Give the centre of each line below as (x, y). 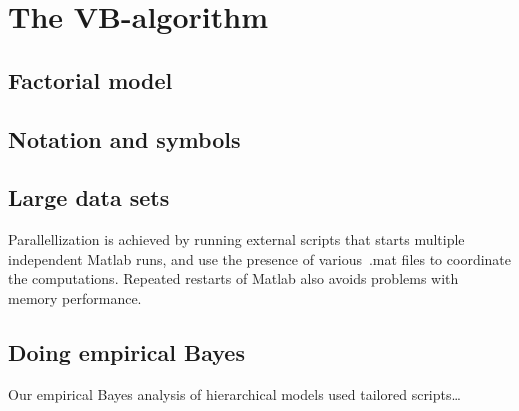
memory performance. (75, 297)
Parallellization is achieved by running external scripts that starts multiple (236, 239)
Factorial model (90, 79)
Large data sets (89, 197)
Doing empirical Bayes (126, 351)
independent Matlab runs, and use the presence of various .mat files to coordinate (260, 258)
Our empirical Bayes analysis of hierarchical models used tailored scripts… (234, 393)
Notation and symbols (124, 138)
